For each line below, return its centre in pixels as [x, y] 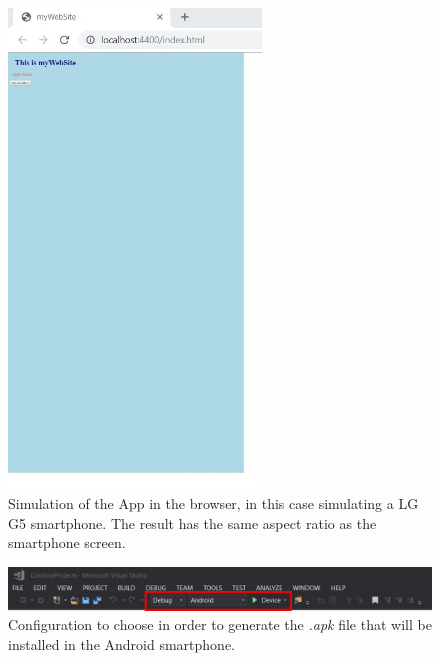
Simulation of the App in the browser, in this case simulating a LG [213, 503]
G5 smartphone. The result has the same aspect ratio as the [192, 522]
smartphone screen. [67, 542]
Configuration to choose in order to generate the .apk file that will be [220, 624]
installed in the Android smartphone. [121, 643]
